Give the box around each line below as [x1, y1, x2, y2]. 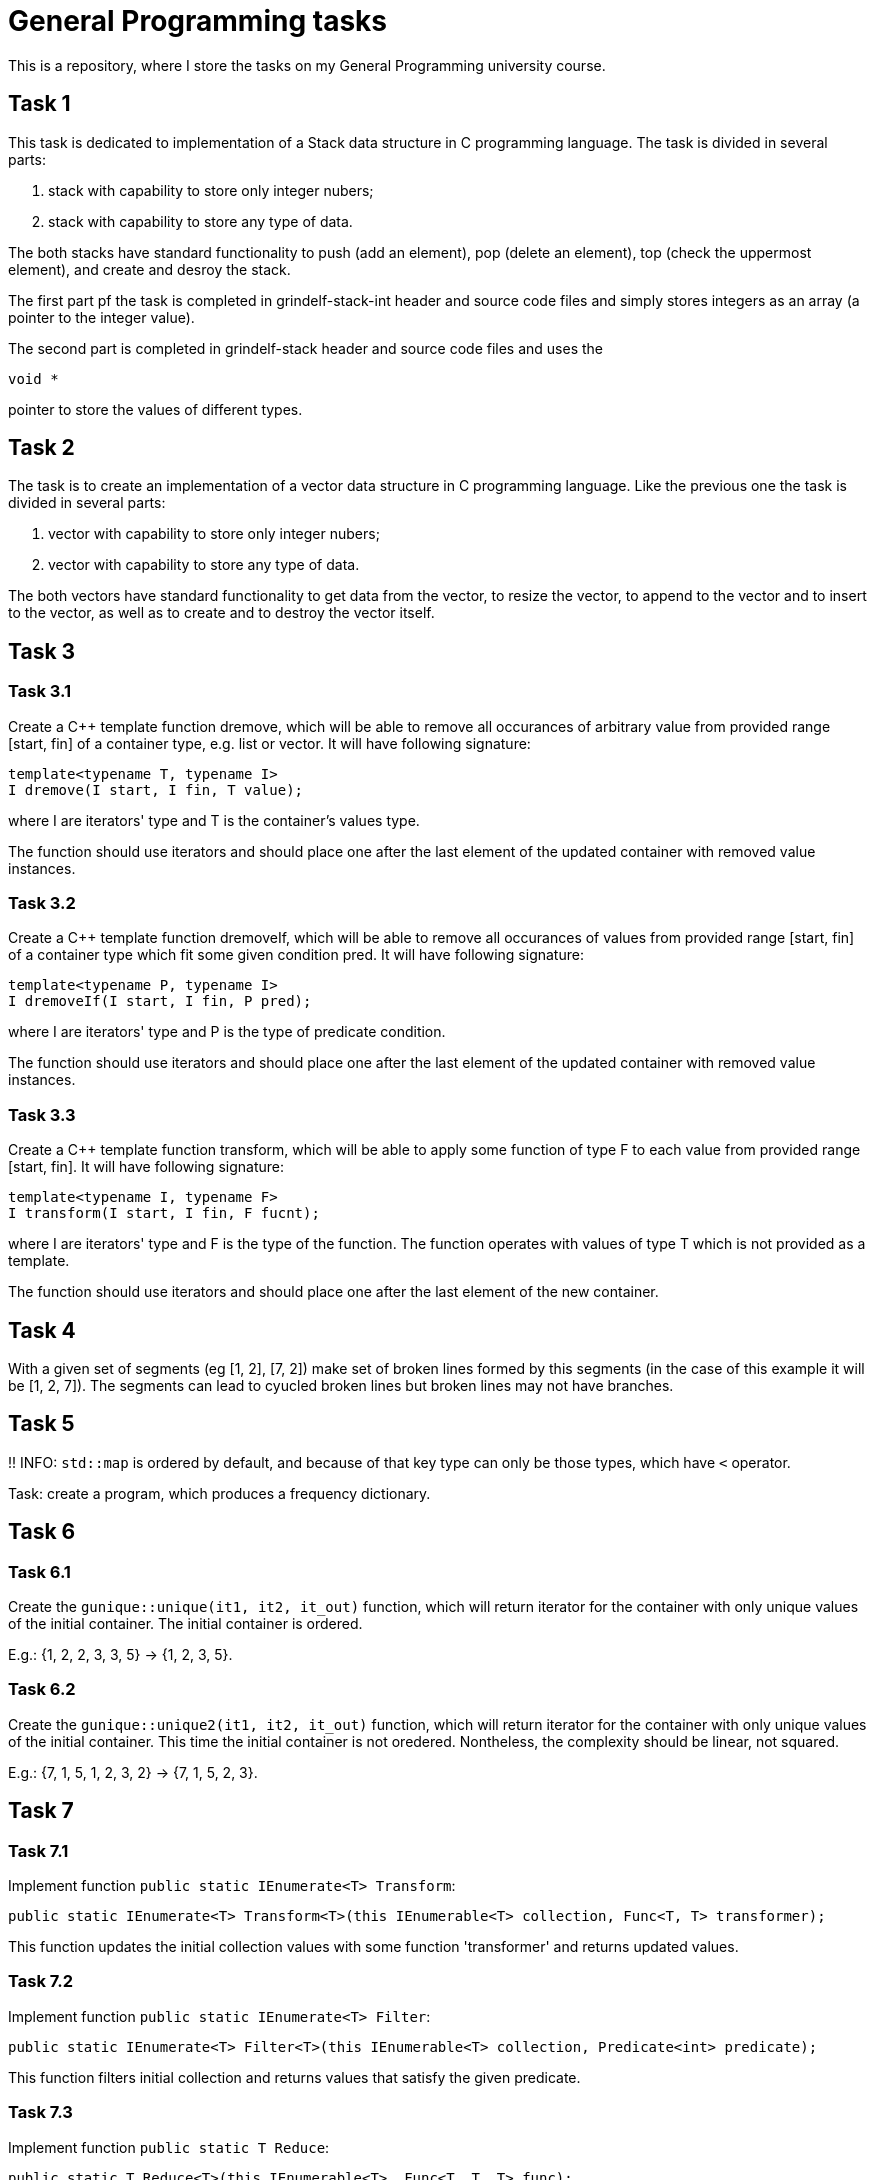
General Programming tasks [8, 4, 387, 38]
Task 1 [8, 91, 71, 117]
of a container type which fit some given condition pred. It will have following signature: [8, 946, 584, 964]
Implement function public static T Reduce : [8, 2138, 330, 2156]
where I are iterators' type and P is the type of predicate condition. [8, 1023, 446, 1041]
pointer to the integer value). [8, 308, 195, 326]
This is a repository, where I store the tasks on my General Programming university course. [8, 56, 606, 74]
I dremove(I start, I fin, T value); [8, 781, 304, 798]
